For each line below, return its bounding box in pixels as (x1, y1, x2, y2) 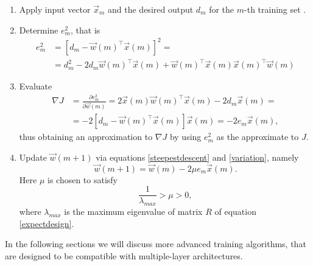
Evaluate (19, 80, 52, 93)
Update (19, 150, 47, 163)
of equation (214, 205, 256, 217)
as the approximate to (216, 130, 299, 143)
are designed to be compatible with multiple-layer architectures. (5, 249, 243, 262)
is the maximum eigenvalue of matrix (64, 205, 203, 217)
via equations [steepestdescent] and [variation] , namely (96, 150, 299, 163)
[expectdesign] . (19, 217, 74, 229)
